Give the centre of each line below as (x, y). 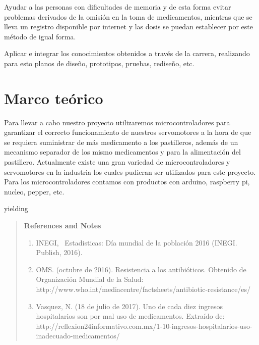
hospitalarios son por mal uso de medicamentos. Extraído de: (130, 316)
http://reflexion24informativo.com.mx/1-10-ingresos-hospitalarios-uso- (144, 326)
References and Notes (62, 226)
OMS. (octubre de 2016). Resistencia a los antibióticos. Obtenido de (141, 269)
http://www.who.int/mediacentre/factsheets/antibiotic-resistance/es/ (143, 289)
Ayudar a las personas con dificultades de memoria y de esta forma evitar (118, 7)
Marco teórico (54, 98)
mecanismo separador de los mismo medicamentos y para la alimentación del (122, 152)
